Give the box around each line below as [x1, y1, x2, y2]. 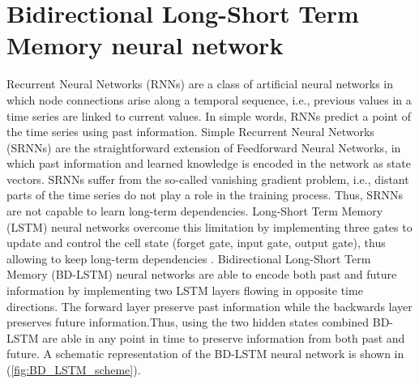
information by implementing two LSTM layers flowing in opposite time [6, 282, 363, 299]
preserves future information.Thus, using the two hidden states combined [6, 314, 370, 331]
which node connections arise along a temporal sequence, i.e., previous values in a [6, 91, 412, 108]
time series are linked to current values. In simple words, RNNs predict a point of [6, 107, 412, 124]
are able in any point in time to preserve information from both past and [42, 329, 405, 346]
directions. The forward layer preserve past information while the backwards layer [6, 297, 413, 314]
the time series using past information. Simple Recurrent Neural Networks [6, 123, 374, 140]
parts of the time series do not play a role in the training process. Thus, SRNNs [6, 186, 403, 203]
